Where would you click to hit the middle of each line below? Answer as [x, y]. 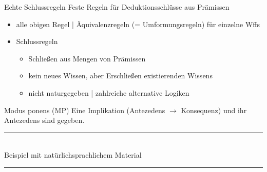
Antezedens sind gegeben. [44, 120]
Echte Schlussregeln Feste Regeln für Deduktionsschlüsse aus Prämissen [117, 7]
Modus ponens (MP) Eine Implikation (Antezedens [85, 110]
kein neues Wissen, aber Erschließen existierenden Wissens [120, 76]
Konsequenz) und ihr [214, 110]
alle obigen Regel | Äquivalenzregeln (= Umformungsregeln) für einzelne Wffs [138, 24]
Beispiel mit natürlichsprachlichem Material [73, 155]
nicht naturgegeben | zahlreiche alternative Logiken [109, 92]
